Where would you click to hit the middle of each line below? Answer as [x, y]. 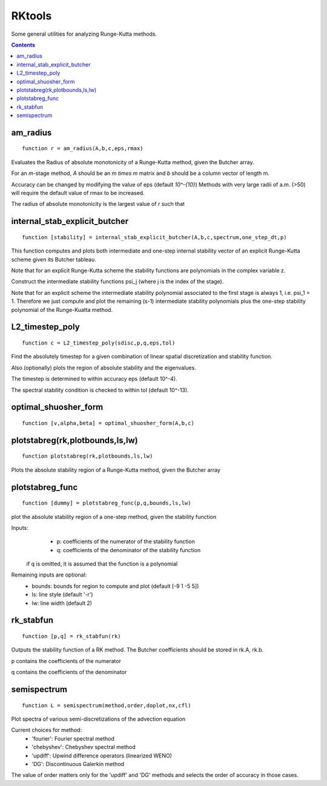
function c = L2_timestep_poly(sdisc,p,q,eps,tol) [99, 343]
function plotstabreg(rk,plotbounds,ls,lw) [88, 456]
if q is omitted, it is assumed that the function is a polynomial [102, 564]
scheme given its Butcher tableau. [54, 259]
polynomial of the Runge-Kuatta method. [62, 309]
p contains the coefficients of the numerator [66, 661]
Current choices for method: [47, 730]
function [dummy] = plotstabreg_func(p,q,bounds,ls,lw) [107, 503]
